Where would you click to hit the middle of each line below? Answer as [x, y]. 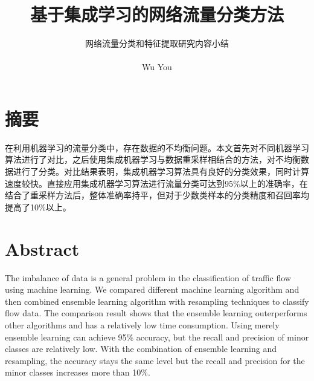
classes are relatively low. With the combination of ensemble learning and [141, 349]
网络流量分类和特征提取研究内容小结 [157, 43]
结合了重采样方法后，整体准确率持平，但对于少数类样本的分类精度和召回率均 [157, 195]
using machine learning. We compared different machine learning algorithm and [152, 289]
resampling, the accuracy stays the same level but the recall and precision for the [155, 360]
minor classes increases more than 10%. [78, 372]
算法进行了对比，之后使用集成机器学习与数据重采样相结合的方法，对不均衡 [153, 159]
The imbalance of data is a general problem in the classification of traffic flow [148, 277]
